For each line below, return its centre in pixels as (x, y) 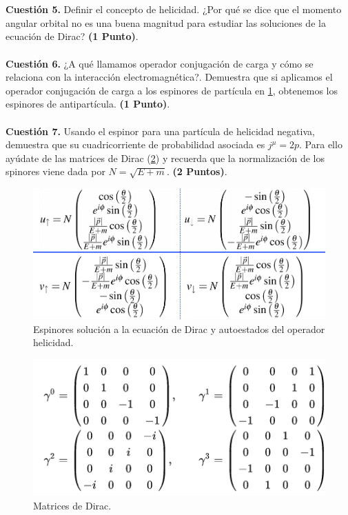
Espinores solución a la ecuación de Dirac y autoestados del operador (179, 329)
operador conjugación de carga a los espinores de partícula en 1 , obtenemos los (172, 90)
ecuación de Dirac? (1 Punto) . (72, 36)
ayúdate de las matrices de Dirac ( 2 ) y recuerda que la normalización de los (165, 158)
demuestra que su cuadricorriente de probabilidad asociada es (135, 144)
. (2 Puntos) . (197, 171)
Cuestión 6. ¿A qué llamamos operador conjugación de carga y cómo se (160, 63)
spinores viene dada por (55, 171)
